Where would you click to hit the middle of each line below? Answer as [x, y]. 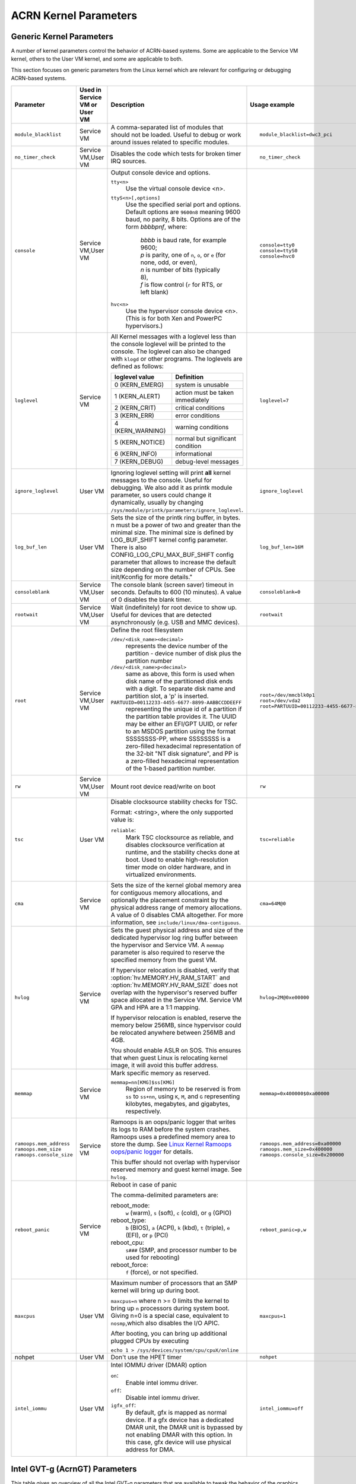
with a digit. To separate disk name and [180, 689]
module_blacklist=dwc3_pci [296, 134]
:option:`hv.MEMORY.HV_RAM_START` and [170, 978]
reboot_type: [128, 1220]
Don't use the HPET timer [146, 1357]
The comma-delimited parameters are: [165, 1195]
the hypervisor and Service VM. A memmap [168, 945]
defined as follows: [137, 366]
